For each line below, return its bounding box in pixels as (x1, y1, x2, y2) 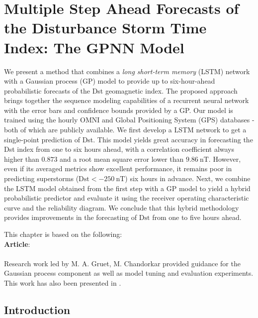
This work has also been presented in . (4, 277, 121, 288)
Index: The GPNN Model (4, 37, 184, 57)
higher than (4, 153, 39, 164)
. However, (208, 153, 241, 164)
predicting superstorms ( (4, 173, 79, 184)
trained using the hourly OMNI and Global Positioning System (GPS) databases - (4, 114, 255, 125)
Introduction (4, 302, 71, 317)
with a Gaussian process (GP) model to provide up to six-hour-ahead (4, 76, 215, 86)
